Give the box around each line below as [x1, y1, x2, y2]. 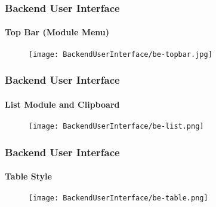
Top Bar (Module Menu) [5, 26, 109, 38]
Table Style [5, 170, 52, 182]
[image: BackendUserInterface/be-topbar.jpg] [29, 50, 212, 59]
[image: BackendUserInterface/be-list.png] [29, 121, 204, 130]
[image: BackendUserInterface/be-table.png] [29, 194, 208, 203]
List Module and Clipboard [5, 98, 120, 110]
